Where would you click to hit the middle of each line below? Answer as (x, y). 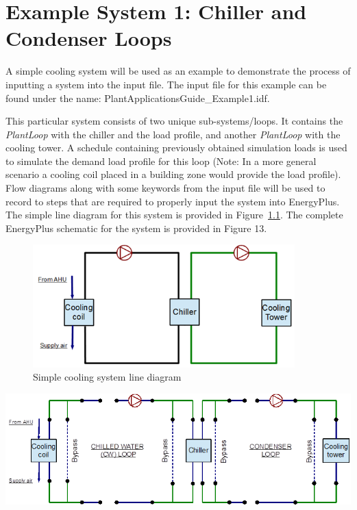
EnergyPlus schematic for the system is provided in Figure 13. (136, 228)
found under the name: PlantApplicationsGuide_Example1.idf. (138, 98)
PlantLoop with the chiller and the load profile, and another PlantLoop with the (173, 134)
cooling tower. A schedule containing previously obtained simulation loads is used (176, 148)
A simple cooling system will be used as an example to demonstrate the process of (178, 71)
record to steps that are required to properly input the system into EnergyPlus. (173, 201)
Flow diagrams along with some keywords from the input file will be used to (165, 188)
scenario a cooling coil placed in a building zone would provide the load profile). (173, 174)
